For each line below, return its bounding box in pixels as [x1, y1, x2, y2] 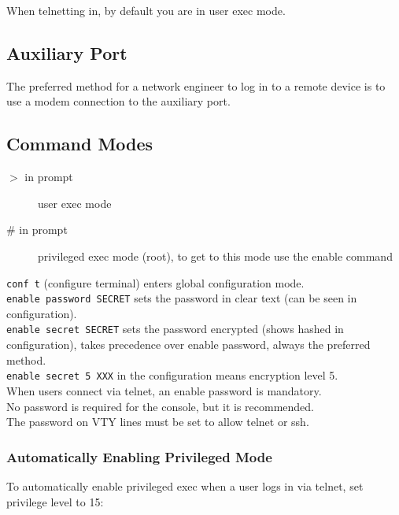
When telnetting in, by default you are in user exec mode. [6, 2, 286, 18]
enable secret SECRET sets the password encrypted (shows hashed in [6, 320, 344, 337]
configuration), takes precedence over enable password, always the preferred [6, 336, 371, 353]
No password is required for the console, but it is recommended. [6, 398, 315, 414]
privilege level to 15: [6, 493, 104, 509]
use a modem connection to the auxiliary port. [6, 93, 231, 109]
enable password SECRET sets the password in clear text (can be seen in [6, 290, 357, 306]
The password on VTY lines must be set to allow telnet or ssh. [6, 413, 309, 430]
